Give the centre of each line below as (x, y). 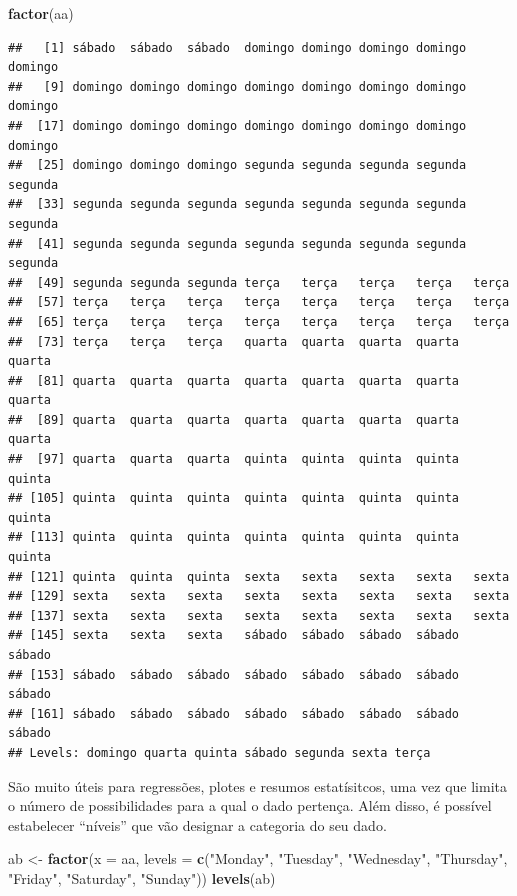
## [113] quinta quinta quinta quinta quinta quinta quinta (234, 537)
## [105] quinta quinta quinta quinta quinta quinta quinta (234, 498)
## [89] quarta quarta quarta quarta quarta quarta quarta (234, 419)
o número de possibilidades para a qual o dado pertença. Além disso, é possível (250, 805)
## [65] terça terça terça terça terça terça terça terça (259, 321)
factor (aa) (41, 13)
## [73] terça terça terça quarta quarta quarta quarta (234, 341)
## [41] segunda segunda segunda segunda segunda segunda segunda (237, 243)
